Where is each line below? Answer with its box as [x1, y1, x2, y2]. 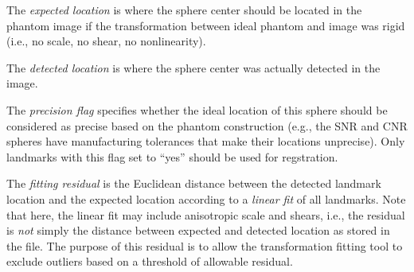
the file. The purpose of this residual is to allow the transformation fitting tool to [6, 237, 403, 254]
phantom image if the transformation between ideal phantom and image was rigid [6, 17, 405, 33]
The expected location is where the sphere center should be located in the [6, 2, 362, 17]
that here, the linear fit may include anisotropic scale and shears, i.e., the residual [6, 206, 405, 223]
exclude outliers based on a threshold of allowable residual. [6, 253, 293, 270]
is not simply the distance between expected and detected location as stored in [6, 222, 390, 239]
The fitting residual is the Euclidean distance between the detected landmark [6, 175, 381, 192]
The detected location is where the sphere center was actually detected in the [6, 59, 381, 76]
